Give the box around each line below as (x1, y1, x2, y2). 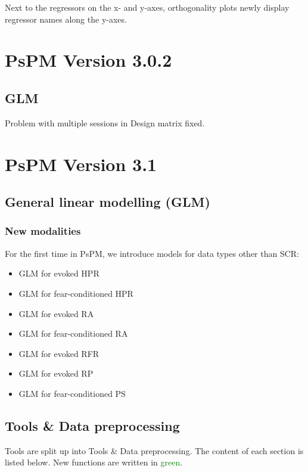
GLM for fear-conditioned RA (18, 327, 128, 340)
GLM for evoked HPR (18, 267, 99, 280)
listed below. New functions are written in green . (5, 456, 183, 468)
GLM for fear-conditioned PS (18, 387, 126, 399)
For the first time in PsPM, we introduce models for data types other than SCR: (5, 247, 300, 259)
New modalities (5, 223, 81, 238)
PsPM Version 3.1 (5, 151, 157, 176)
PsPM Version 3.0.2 (5, 48, 172, 72)
